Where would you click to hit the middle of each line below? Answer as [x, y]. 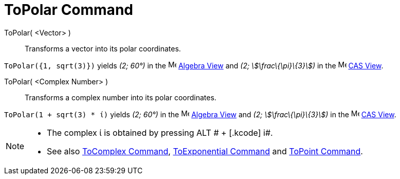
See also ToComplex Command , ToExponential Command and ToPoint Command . [205, 151]
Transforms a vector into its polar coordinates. [103, 48]
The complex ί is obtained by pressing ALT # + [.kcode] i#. [160, 132]
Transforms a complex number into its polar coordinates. [121, 97]
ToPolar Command [69, 10]
